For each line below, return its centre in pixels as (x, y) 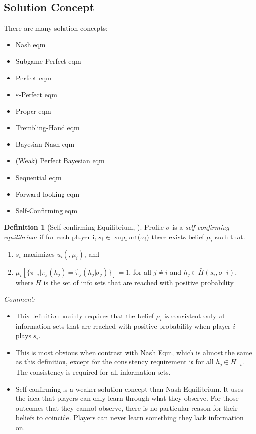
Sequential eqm (38, 177)
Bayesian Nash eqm (45, 144)
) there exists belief (175, 236)
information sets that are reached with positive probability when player (123, 326)
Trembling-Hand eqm (48, 127)
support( (128, 236)
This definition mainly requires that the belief (85, 315)
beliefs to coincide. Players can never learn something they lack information (129, 417)
